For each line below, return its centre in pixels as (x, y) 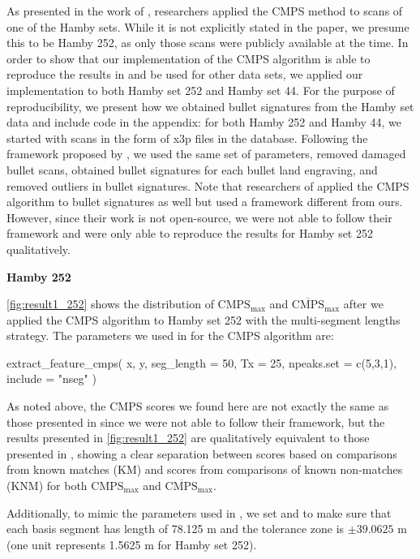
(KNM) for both (47, 486)
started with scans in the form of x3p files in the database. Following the (187, 138)
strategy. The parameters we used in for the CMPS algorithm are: (170, 335)
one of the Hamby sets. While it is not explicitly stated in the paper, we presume (208, 26)
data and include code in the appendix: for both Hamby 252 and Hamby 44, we (204, 122)
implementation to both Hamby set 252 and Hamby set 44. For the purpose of (201, 90)
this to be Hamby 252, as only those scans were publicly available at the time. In (208, 43)
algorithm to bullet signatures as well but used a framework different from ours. (205, 202)
